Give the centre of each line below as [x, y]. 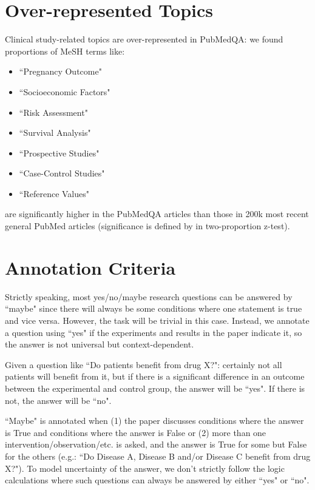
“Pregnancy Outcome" [60, 71]
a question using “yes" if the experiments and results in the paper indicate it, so [154, 332]
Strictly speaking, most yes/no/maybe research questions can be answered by [149, 296]
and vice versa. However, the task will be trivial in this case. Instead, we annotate [157, 320]
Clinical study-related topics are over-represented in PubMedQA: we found [144, 39]
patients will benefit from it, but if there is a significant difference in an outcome [155, 376]
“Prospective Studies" [59, 153]
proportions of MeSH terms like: [65, 51]
